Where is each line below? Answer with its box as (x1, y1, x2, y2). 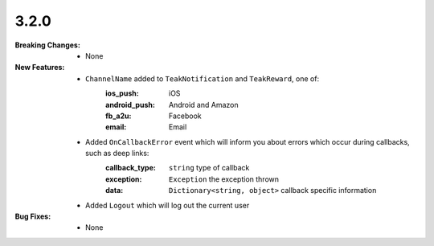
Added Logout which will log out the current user (85, 200, 250, 210)
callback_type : (105, 163, 156, 173)
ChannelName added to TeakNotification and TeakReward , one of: (85, 73, 320, 84)
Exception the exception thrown (169, 174, 280, 184)
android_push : (105, 100, 156, 109)
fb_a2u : (105, 111, 132, 121)
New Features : (14, 63, 65, 72)
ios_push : (105, 88, 140, 98)
